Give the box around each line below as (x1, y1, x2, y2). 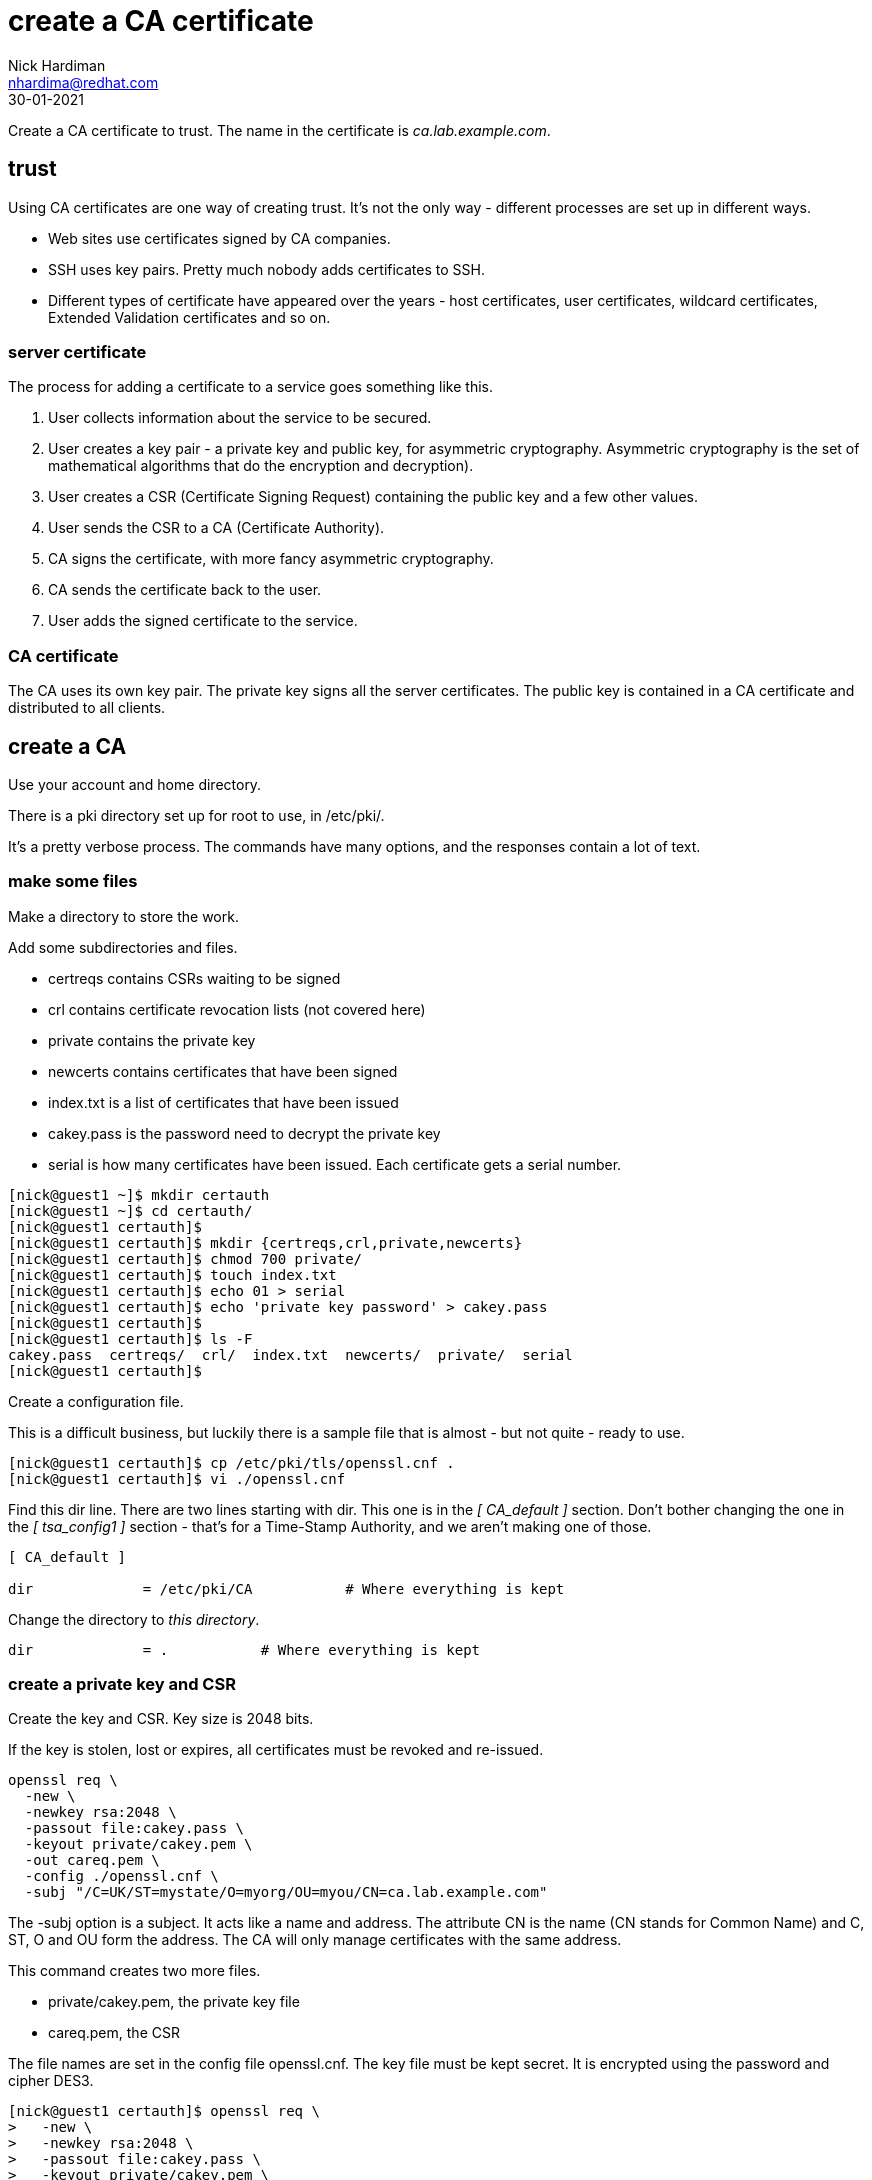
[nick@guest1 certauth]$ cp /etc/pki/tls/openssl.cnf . (8, 1454, 455, 1471)
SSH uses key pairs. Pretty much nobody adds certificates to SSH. (48, 260, 485, 278)
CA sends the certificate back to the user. (48, 581, 322, 599)
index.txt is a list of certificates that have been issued (48, 1093, 399, 1111)
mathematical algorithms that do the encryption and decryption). (48, 457, 474, 475)
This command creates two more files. (8, 1962, 261, 1980)
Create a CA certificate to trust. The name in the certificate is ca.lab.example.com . (8, 121, 551, 139)
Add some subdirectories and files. (8, 938, 238, 956)
